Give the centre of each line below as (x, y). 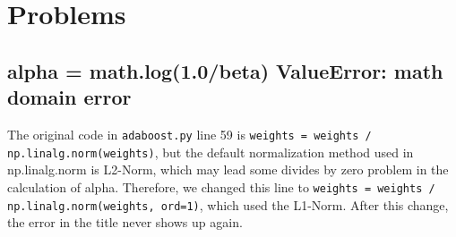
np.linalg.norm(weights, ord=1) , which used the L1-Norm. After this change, (228, 204)
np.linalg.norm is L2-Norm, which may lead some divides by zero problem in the (228, 169)
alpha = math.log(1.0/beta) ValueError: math (225, 70)
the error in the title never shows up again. (125, 222)
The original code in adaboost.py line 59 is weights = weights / (189, 134)
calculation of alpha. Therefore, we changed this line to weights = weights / (221, 186)
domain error (69, 97)
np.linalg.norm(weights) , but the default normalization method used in (211, 152)
